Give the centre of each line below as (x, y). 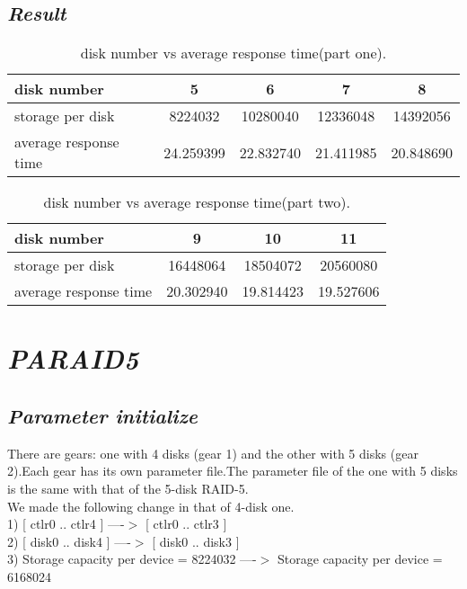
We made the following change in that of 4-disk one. (151, 506)
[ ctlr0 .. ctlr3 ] (186, 524)
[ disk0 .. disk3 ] (196, 541)
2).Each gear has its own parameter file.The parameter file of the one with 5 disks (233, 471)
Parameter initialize (102, 415)
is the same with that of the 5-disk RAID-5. (128, 488)
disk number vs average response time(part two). (197, 202)
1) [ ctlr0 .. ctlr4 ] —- (66, 524)
